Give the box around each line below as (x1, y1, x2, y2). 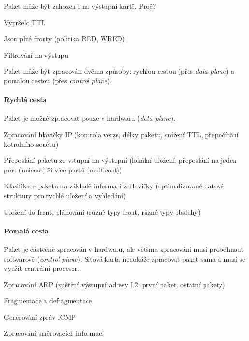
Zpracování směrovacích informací (4, 328, 104, 338)
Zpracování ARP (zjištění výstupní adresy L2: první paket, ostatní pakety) (4, 279, 225, 289)
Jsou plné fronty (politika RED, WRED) (4, 33, 125, 44)
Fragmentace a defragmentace (4, 295, 92, 306)
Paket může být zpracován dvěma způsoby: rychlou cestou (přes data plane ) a (4, 66, 234, 76)
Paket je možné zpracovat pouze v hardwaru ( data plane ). (4, 113, 176, 123)
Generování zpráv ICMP (4, 311, 76, 322)
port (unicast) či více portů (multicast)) (4, 164, 122, 174)
